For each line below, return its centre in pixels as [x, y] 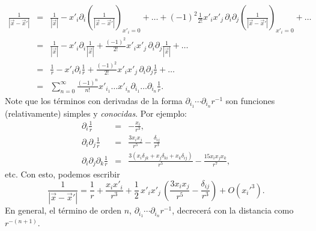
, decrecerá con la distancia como [233, 210]
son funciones [250, 100]
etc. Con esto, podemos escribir [62, 174]
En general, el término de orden [63, 210]
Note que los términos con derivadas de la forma [94, 100]
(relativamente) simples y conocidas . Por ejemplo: [96, 113]
